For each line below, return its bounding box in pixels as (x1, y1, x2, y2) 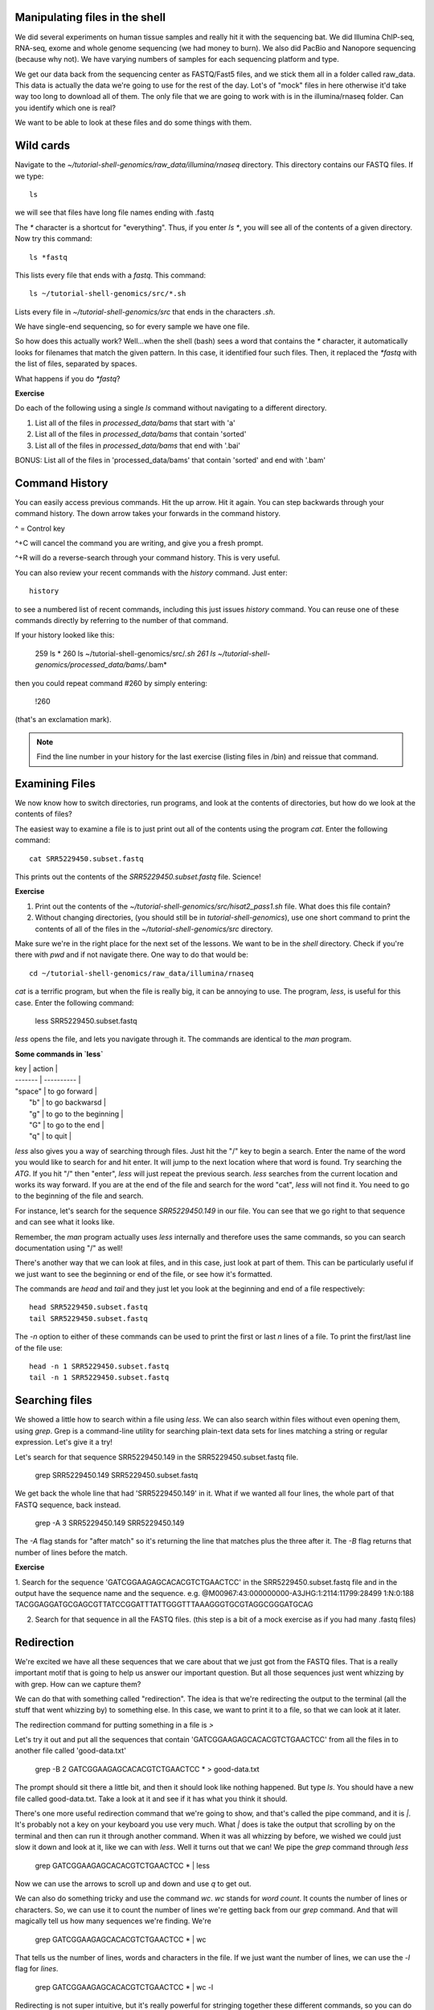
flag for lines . (14, 1964, 59, 1974)
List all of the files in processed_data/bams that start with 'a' (35, 418, 236, 428)
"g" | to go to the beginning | (29, 1109, 124, 1118)
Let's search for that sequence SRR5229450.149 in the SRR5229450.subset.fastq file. (14, 1452, 299, 1462)
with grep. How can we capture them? (14, 1679, 141, 1688)
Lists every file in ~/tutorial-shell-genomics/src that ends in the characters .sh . (14, 306, 276, 317)
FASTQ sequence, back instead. (14, 1499, 121, 1509)
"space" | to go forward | (14, 1086, 98, 1096)
